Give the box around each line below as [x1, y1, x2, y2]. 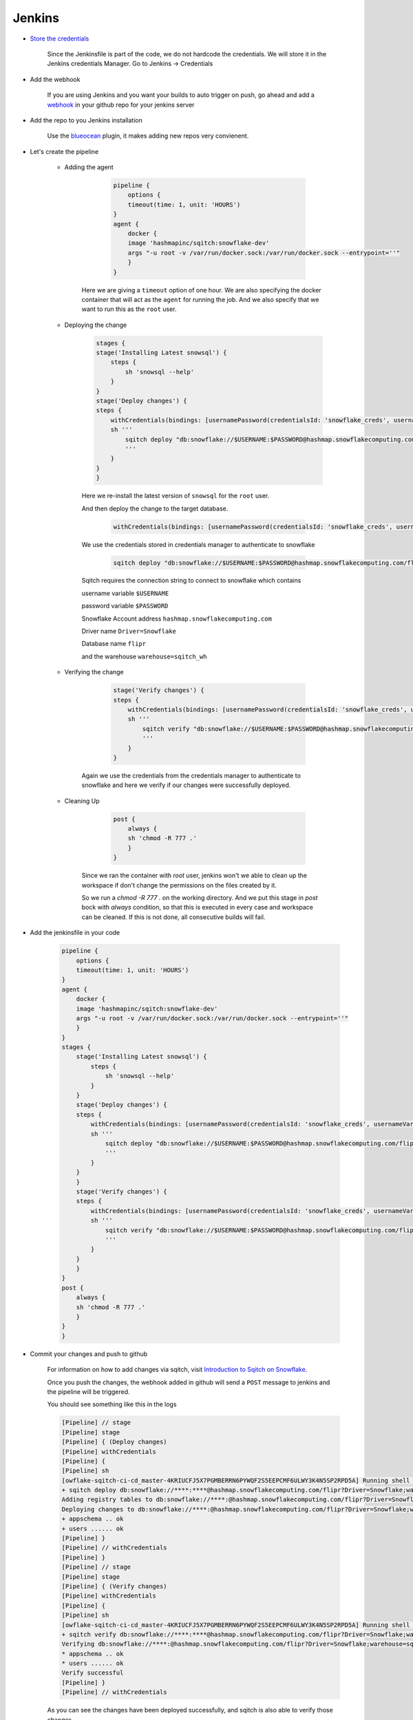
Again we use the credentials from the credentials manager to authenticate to [81, 771, 301, 780]
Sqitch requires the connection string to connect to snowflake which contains [81, 577, 301, 585]
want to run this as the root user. [81, 305, 177, 313]
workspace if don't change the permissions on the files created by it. [81, 881, 277, 889]
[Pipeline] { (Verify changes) [61, 1582, 168, 1590]
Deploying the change [64, 321, 127, 329]
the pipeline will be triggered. [47, 1387, 130, 1396]
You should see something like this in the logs [47, 1400, 177, 1408]
